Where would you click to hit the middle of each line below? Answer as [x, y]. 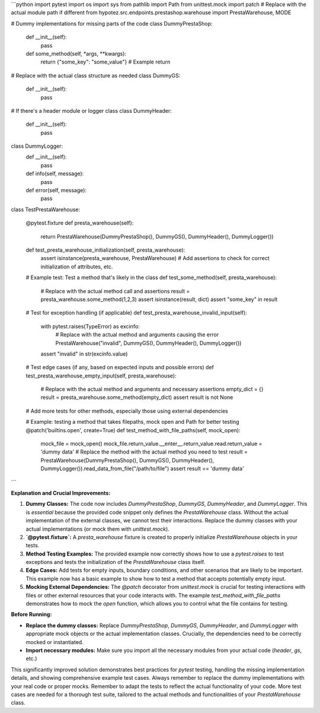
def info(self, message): [55, 174]
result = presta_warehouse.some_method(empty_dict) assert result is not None [137, 397]
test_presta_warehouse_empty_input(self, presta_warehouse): [101, 375]
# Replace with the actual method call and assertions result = [115, 291]
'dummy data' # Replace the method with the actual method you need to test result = [144, 452]
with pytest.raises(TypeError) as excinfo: [90, 326]
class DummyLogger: [37, 146]
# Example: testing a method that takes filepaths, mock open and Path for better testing [132, 422]
